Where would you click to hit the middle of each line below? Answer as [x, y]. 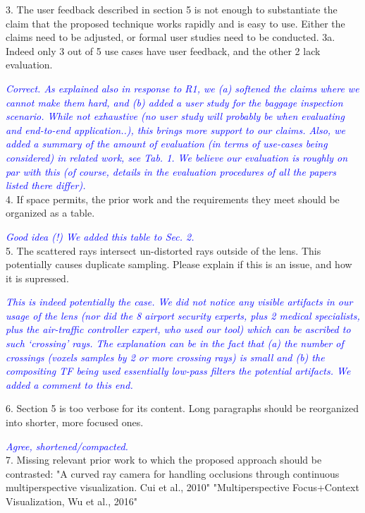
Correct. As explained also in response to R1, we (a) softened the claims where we [182, 88]
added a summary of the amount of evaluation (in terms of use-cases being [167, 144]
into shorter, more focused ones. [75, 422]
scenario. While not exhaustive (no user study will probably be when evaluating [175, 116]
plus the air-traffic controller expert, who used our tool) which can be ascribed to [178, 329]
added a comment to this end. [69, 384]
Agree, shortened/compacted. [67, 446]
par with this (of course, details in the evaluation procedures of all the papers [171, 171]
